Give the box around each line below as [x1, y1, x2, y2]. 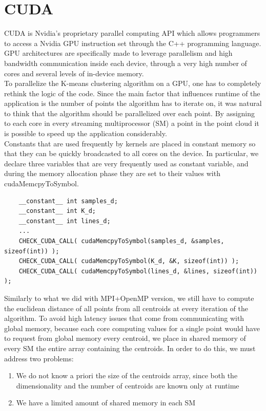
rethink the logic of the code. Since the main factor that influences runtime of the [4, 88, 260, 98]
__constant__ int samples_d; [18, 197, 118, 205]
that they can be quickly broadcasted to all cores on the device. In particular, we [4, 148, 259, 159]
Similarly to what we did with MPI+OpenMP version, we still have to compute [4, 292, 254, 303]
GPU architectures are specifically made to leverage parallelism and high [4, 48, 233, 58]
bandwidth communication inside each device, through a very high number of [4, 57, 247, 68]
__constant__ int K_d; [18, 207, 96, 215]
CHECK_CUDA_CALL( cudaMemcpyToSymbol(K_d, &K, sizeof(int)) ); [18, 257, 239, 265]
